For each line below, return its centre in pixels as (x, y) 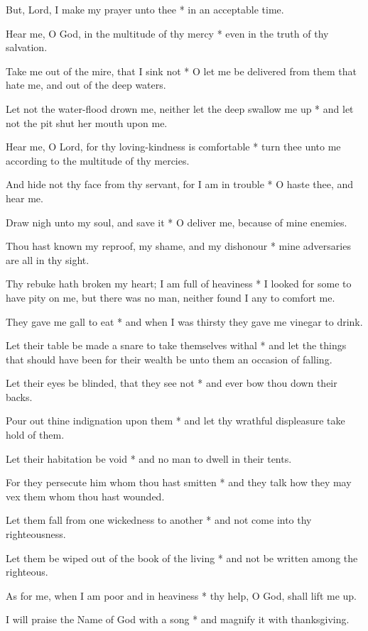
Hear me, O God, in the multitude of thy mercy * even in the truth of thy (167, 33)
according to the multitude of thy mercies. (98, 160)
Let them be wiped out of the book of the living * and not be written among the (182, 558)
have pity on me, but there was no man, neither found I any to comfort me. (171, 297)
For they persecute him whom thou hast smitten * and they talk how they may (179, 482)
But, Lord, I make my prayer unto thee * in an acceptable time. (145, 9)
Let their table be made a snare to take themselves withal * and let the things (176, 345)
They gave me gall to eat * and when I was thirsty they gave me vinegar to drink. (184, 321)
